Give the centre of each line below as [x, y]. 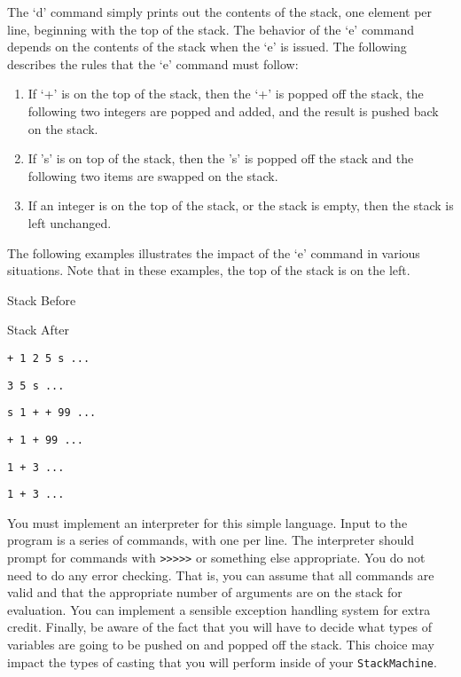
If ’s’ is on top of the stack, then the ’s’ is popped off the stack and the [221, 158]
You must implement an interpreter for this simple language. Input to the [207, 522]
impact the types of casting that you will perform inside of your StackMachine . [222, 661]
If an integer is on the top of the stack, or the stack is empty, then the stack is [241, 205]
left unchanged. [70, 222]
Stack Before [42, 299]
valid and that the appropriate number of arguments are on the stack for [205, 592]
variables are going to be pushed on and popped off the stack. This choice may [221, 645]
